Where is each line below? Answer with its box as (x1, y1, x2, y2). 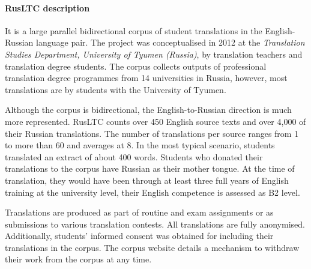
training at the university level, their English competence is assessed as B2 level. (5, 186, 300, 198)
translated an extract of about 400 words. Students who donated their (5, 150, 263, 163)
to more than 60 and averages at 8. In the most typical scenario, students (5, 139, 275, 151)
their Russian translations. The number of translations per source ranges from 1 (5, 127, 299, 139)
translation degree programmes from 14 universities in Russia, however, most (5, 71, 288, 84)
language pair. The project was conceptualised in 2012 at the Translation (36, 36, 305, 49)
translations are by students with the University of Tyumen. (5, 83, 226, 95)
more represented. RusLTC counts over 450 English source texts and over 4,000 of (5, 115, 306, 127)
